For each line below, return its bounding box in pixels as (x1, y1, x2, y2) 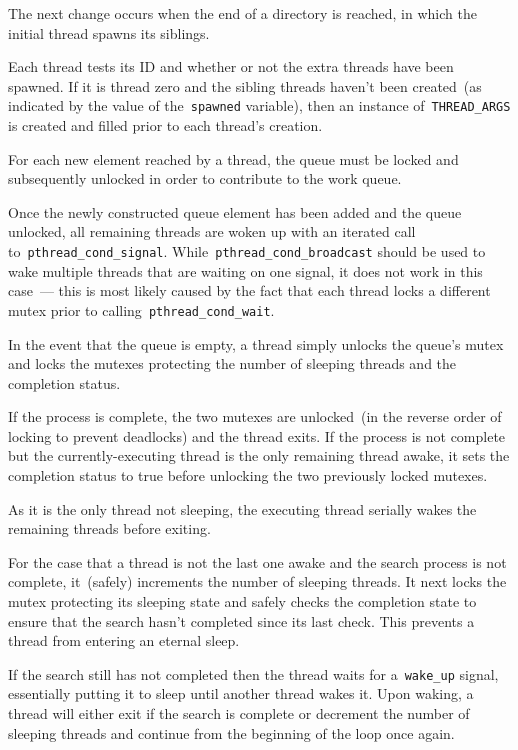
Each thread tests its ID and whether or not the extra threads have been (8, 56, 454, 77)
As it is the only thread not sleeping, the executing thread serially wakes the (8, 498, 477, 519)
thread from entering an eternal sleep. (8, 630, 240, 651)
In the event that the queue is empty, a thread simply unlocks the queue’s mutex (8, 333, 504, 354)
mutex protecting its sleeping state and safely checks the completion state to (8, 591, 477, 612)
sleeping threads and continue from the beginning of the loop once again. (8, 722, 455, 743)
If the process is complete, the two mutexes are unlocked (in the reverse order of (8, 406, 502, 427)
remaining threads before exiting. (8, 518, 211, 539)
